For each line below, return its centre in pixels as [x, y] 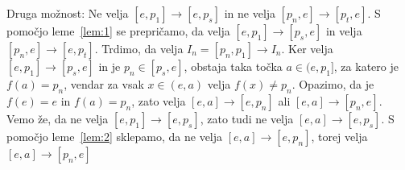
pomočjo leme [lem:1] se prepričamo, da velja [118, 31]
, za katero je [366, 66]
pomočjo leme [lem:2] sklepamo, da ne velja [115, 136]
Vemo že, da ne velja [58, 118]
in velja [344, 31]
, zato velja [159, 100]
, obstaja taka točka [233, 66]
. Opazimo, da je [333, 84]
